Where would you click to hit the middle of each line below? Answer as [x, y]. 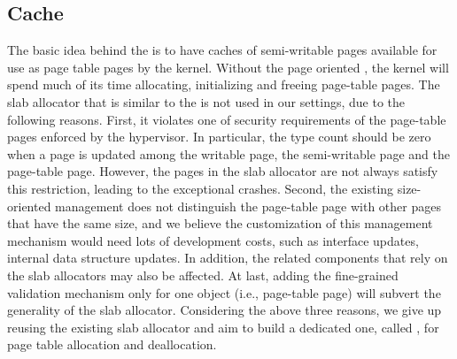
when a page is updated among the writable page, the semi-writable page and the [228, 153]
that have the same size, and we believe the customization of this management [220, 223]
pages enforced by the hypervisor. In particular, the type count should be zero [219, 137]
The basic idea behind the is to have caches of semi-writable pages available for [222, 50]
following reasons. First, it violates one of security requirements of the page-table [227, 119]
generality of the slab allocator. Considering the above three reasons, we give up [225, 310]
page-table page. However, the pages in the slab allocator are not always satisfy [223, 171]
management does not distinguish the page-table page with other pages [248, 206]
